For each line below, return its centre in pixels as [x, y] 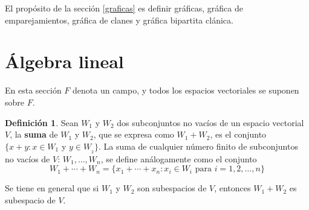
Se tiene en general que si [52, 188]
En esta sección [33, 90]
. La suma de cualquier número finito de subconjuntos [198, 146]
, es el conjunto [238, 134]
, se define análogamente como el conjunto [179, 158]
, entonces [233, 188]
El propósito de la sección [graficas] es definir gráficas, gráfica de [124, 8]
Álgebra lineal [64, 61]
